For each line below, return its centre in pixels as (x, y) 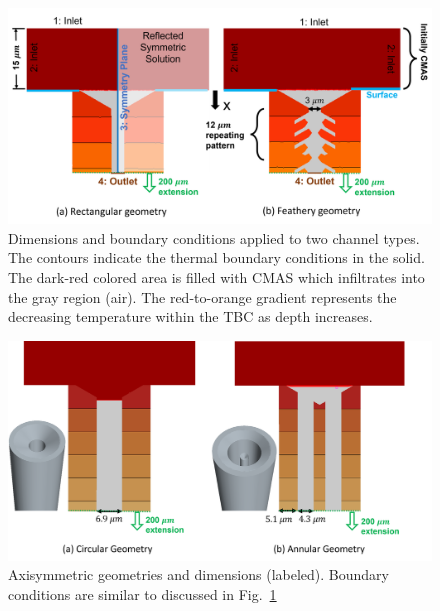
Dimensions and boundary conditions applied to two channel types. (214, 237)
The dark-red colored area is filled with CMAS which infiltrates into (216, 276)
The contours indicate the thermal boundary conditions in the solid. (216, 257)
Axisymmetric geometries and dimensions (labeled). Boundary (198, 574)
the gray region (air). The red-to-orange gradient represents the (202, 296)
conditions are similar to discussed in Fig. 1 (142, 593)
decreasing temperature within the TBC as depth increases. (190, 316)
